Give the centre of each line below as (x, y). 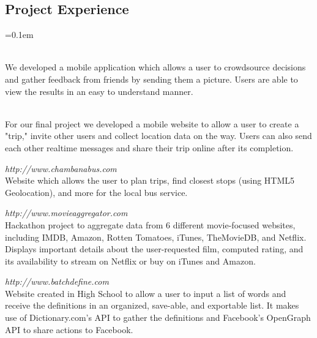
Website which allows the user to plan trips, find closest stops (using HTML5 (150, 180)
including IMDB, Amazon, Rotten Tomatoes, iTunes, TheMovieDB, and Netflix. (156, 237)
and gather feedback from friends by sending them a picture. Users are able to (151, 79)
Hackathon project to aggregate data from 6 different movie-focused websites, (150, 224)
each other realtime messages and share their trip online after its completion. (149, 147)
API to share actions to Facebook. (69, 329)
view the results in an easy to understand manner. (99, 91)
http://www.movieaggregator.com (66, 213)
